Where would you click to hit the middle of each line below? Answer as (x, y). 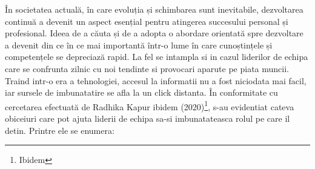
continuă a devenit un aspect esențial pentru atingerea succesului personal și (147, 21)
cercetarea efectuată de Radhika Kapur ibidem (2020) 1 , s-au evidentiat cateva (150, 105)
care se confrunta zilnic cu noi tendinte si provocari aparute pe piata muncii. (147, 68)
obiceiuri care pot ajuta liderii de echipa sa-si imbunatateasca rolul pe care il (148, 118)
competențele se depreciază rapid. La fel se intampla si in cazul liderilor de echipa (157, 57)
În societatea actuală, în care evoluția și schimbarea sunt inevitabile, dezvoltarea (154, 9)
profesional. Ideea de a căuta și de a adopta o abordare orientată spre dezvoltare (154, 33)
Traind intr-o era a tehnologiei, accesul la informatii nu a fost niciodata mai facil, (156, 80)
